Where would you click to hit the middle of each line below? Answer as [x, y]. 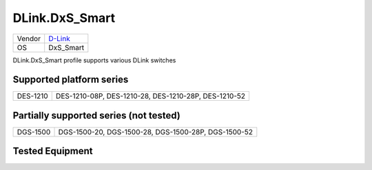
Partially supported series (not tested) [96, 116]
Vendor [29, 38]
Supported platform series [71, 80]
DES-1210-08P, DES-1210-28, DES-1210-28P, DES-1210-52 [151, 96]
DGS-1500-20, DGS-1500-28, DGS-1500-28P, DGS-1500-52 [156, 132]
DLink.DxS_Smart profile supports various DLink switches [94, 60]
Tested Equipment [53, 151]
